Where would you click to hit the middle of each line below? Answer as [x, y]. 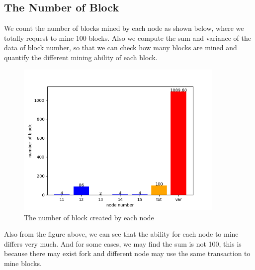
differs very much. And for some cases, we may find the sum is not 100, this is [123, 243]
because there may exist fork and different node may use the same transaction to [127, 253]
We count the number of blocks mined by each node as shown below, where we [124, 28]
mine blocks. [23, 263]
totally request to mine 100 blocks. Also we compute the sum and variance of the [127, 38]
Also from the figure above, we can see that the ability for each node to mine [121, 234]
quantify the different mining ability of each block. [81, 57]
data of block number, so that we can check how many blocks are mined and [121, 47]
